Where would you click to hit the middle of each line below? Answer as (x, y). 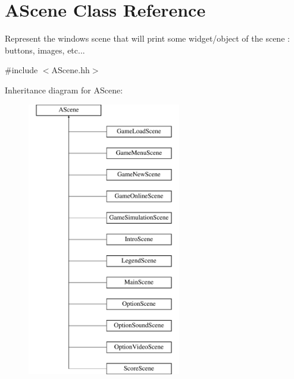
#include (21, 70)
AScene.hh (71, 70)
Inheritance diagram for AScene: (64, 90)
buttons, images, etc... (45, 50)
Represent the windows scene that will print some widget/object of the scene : (147, 38)
